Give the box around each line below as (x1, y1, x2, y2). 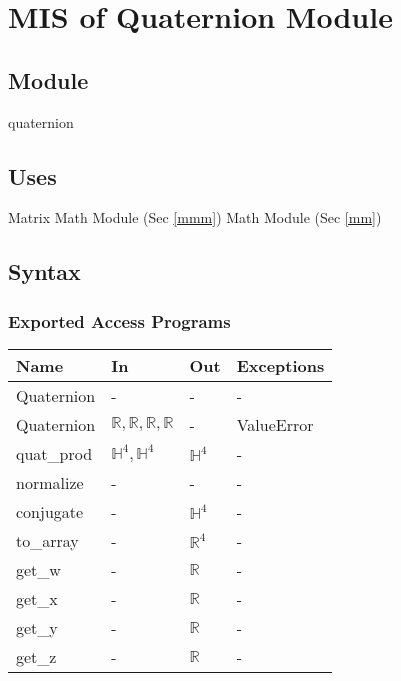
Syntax (8, 256, 81, 287)
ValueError (236, 412, 314, 436)
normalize (16, 470, 84, 494)
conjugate (16, 499, 84, 523)
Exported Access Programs (8, 308, 231, 333)
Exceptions (236, 353, 325, 377)
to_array (16, 528, 79, 552)
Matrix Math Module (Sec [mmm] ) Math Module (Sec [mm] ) (8, 207, 382, 228)
